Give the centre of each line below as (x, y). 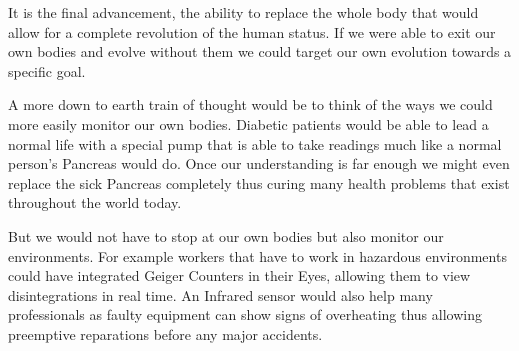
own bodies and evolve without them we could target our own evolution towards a (260, 51)
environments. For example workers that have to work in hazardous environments (257, 255)
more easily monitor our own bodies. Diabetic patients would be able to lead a (248, 123)
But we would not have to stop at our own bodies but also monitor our (226, 235)
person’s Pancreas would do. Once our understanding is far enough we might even (259, 163)
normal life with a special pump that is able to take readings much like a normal (255, 143)
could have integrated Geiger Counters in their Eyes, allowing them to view (239, 275)
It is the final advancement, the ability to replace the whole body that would (243, 12)
